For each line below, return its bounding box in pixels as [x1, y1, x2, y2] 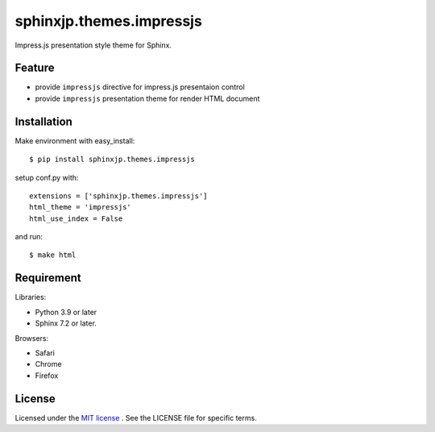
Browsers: [14, 333, 49, 343]
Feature [14, 61, 55, 75]
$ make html [29, 251, 77, 260]
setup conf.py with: [14, 172, 79, 182]
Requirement [14, 271, 82, 285]
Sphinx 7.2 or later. [35, 318, 97, 328]
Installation [14, 114, 72, 128]
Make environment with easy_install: [14, 135, 135, 145]
